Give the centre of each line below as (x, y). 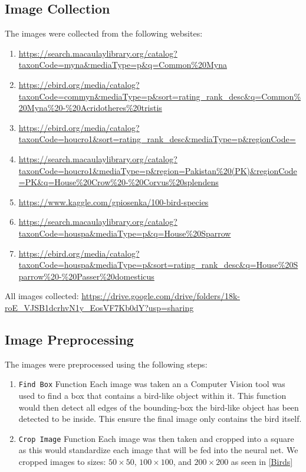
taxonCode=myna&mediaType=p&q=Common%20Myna (123, 65)
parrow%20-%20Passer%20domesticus (86, 276)
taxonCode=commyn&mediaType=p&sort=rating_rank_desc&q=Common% (160, 96)
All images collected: (42, 296)
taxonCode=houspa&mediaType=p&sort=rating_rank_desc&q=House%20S (158, 265)
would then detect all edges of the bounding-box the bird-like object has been (159, 407)
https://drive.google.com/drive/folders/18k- (161, 296)
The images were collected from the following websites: (104, 33)
